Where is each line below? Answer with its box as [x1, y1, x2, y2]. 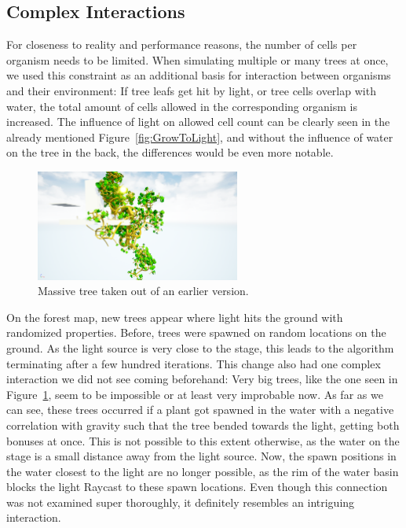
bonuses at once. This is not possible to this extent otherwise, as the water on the [6, 432, 400, 449]
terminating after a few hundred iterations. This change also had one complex [6, 355, 381, 371]
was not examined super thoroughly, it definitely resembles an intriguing [6, 493, 355, 510]
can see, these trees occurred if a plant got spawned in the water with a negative [6, 401, 394, 418]
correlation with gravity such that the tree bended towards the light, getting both [6, 416, 400, 433]
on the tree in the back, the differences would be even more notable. [6, 144, 334, 161]
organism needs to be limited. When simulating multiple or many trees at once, [6, 51, 389, 68]
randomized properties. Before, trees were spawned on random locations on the [6, 324, 386, 341]
